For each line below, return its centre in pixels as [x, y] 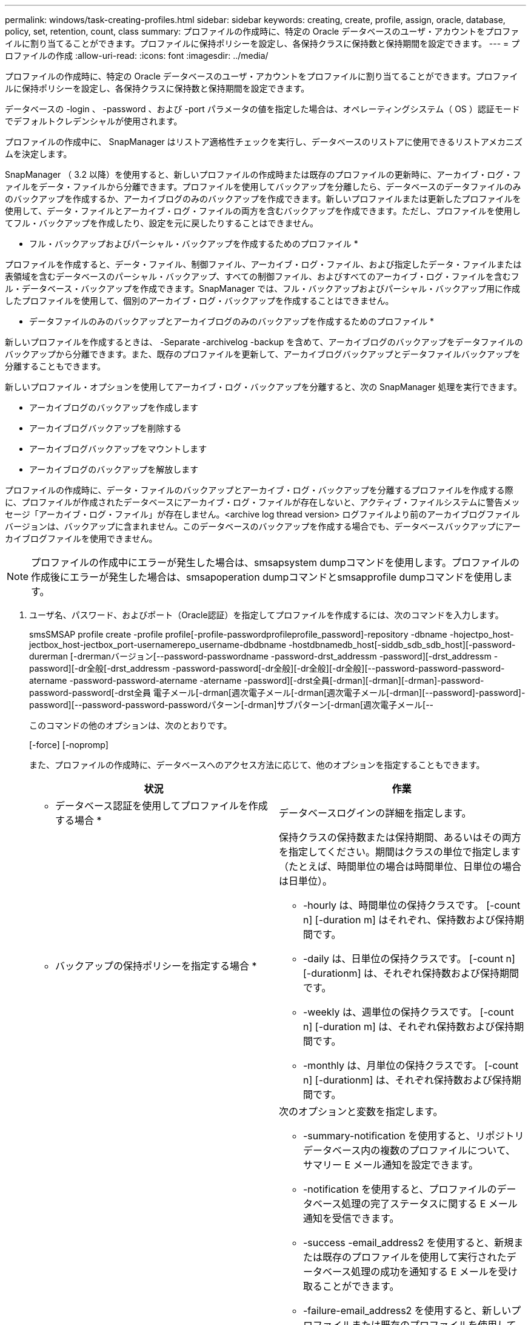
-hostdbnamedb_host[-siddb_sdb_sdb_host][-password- [402, 645]
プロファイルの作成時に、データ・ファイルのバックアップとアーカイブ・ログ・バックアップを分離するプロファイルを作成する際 [259, 490]
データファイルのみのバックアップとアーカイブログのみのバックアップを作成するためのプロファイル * [232, 321]
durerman [48, 656]
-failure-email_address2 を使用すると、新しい [407, 1310]
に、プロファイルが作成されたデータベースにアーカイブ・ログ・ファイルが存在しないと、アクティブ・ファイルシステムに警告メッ [262, 502]
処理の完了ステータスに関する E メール [429, 1204]
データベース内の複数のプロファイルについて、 [409, 1150]
